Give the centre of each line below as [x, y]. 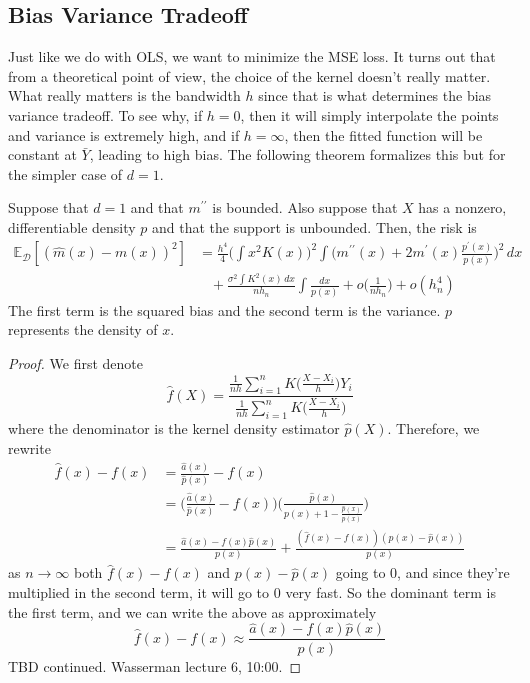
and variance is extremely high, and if [124, 134]
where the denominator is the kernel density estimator [174, 427]
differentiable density [72, 226]
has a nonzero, [462, 207]
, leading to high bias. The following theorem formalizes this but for [297, 154]
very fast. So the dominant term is [391, 592]
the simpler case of [65, 173]
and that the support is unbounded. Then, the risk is [314, 226]
